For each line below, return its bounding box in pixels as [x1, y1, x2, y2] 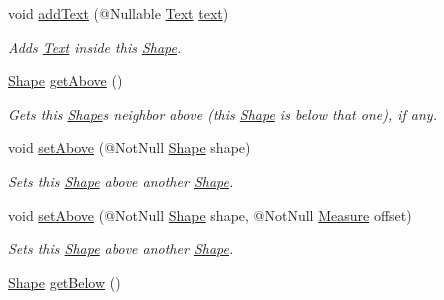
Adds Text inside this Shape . [8, 36, 182, 57]
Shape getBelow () [8, 271, 121, 292]
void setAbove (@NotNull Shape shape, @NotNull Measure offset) [8, 204, 412, 225]
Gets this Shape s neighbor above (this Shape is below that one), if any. [8, 103, 437, 124]
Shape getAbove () [8, 70, 123, 91]
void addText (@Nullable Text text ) [8, 3, 229, 23]
